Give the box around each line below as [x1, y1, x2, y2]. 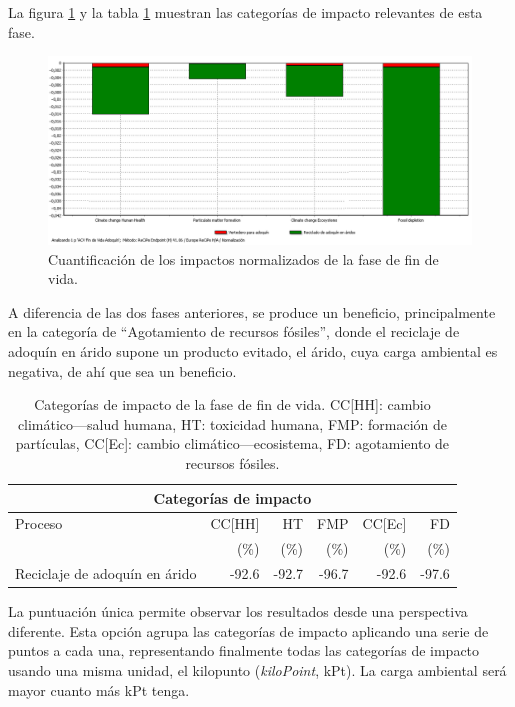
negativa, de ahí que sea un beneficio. [8, 360, 237, 381]
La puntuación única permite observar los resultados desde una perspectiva [8, 601, 468, 622]
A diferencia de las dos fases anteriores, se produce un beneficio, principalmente [8, 301, 496, 322]
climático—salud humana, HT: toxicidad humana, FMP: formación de [17, 413, 447, 434]
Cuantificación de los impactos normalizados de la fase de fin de [48, 248, 439, 269]
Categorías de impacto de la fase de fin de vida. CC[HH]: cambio [34, 394, 431, 415]
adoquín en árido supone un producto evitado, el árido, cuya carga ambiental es [8, 340, 498, 361]
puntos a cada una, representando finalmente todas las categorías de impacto [8, 640, 480, 661]
